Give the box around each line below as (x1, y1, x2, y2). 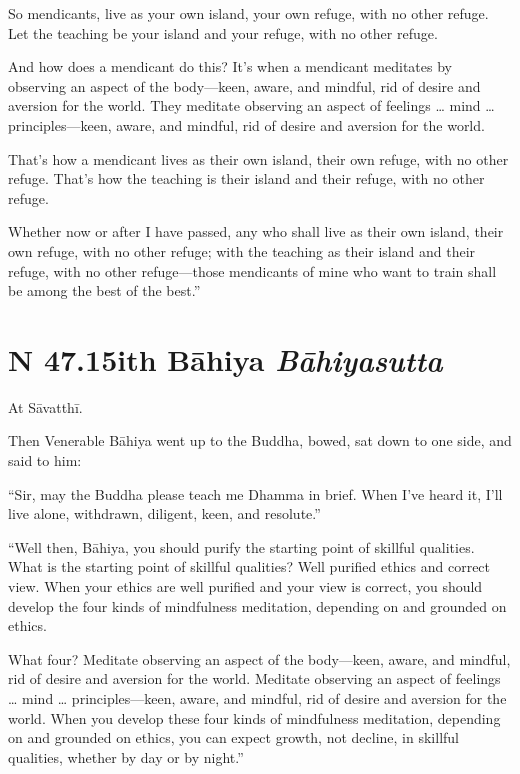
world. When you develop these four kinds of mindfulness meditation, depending (8, 707, 501, 728)
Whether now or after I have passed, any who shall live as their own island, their (8, 221, 504, 242)
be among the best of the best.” (8, 280, 201, 301)
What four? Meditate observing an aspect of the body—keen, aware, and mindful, (8, 648, 511, 669)
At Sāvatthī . (8, 396, 83, 417)
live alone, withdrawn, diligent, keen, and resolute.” (8, 503, 321, 524)
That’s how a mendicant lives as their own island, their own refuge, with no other (8, 148, 509, 169)
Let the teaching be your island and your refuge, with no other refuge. (8, 22, 438, 43)
